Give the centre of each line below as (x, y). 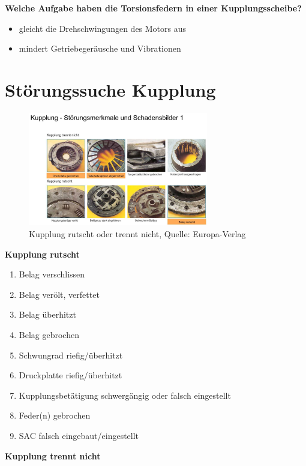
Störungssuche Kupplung (110, 89)
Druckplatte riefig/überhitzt (70, 375)
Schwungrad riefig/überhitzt (71, 355)
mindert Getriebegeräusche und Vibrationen (100, 48)
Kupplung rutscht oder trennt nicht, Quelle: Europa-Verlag (137, 234)
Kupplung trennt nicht (53, 455)
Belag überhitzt (47, 314)
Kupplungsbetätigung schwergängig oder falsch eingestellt (125, 395)
